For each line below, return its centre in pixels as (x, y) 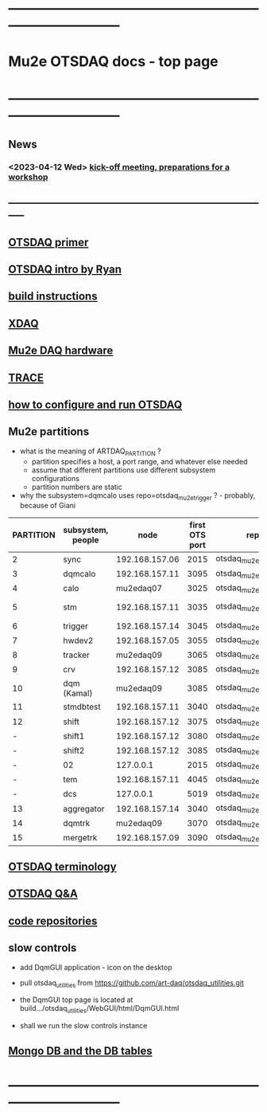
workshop (28, 177)
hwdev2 (78, 640)
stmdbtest (82, 707)
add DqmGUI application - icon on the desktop (96, 967)
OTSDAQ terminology (62, 866)
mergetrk (80, 838)
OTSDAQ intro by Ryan (65, 270)
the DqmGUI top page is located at (76, 1000)
